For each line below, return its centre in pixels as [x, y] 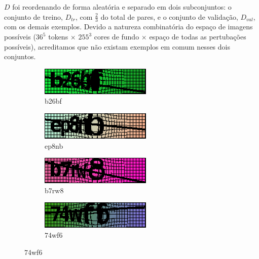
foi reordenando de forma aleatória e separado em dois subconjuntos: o [122, 7]
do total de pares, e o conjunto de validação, [169, 16]
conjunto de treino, [33, 16]
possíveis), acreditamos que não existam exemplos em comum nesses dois [117, 46]
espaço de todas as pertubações [198, 37]
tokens [58, 37]
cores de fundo [117, 37]
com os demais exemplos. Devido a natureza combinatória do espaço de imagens [128, 27]
